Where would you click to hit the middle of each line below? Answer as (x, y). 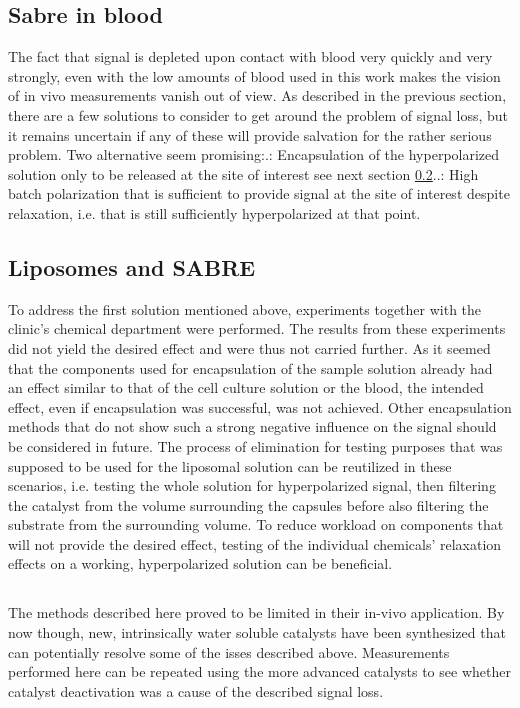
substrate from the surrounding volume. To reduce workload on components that (256, 524)
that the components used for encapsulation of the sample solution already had (250, 367)
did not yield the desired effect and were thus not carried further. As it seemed (249, 347)
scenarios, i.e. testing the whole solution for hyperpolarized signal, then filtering (252, 485)
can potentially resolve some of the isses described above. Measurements (229, 651)
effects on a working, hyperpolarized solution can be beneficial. (200, 563)
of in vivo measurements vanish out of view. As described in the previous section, (257, 95)
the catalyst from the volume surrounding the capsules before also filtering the (248, 504)
